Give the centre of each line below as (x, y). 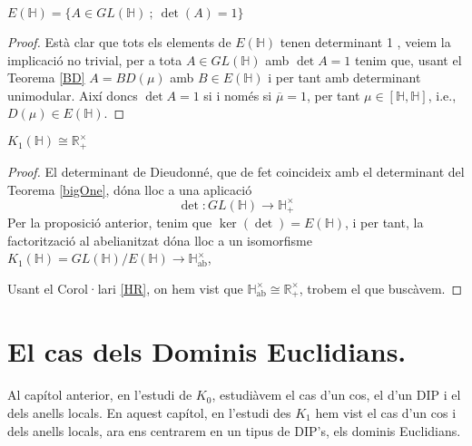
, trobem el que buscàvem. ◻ (381, 288)
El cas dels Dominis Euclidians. (207, 351)
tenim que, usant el (408, 59)
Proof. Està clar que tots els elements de (119, 42)
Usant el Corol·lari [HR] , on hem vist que (125, 288)
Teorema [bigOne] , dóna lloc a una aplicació (130, 189)
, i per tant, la (384, 223)
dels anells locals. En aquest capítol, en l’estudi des (149, 413)
